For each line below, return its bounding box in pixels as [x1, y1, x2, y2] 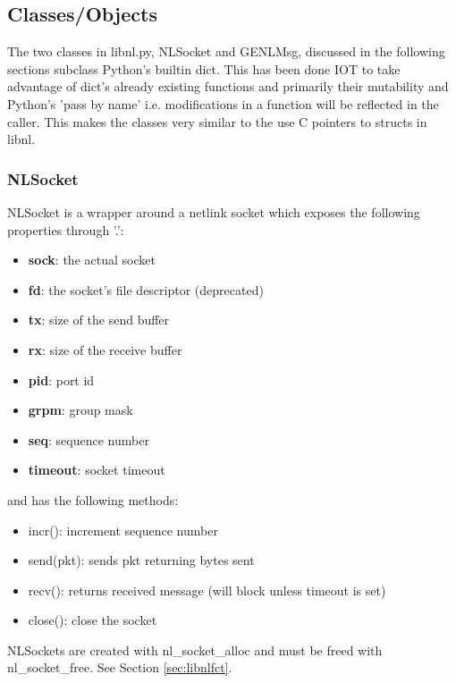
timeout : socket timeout [28, 460, 165, 479]
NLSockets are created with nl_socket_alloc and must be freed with [7, 640, 383, 659]
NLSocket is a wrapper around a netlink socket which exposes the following [7, 202, 420, 221]
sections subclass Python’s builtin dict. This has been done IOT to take [7, 59, 401, 78]
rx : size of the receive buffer [28, 340, 182, 358]
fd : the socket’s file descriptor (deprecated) [28, 280, 264, 299]
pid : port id [28, 370, 95, 389]
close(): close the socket [28, 611, 157, 629]
